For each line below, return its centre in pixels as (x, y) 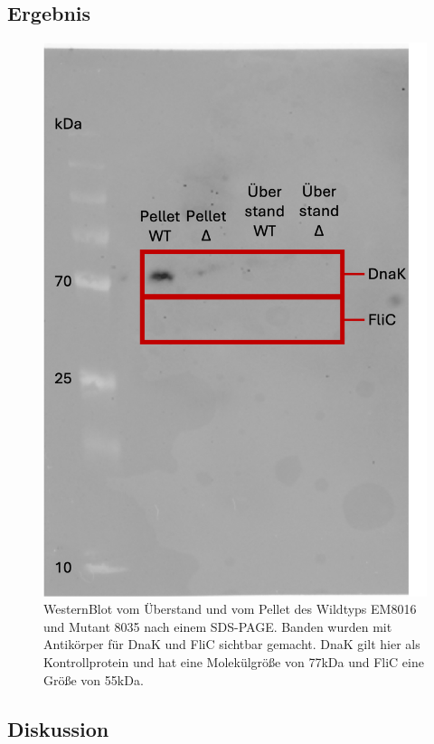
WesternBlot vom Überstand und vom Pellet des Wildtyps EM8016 (230, 609)
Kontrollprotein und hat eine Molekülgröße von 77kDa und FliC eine (234, 661)
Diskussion (58, 728)
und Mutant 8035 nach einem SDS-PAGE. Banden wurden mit (218, 626)
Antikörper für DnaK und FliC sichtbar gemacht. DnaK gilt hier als (232, 644)
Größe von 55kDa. (94, 679)
